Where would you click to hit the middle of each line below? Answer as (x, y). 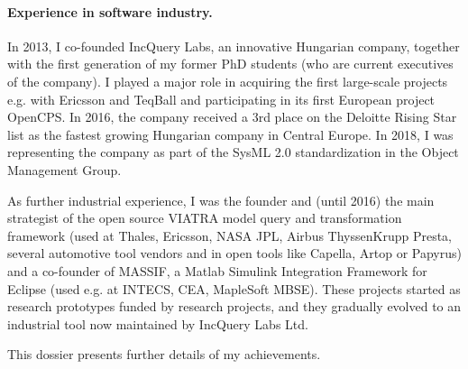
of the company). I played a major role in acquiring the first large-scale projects (228, 81)
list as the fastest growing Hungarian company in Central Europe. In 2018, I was (230, 134)
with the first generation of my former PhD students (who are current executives (230, 64)
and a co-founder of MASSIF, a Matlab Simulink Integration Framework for (217, 270)
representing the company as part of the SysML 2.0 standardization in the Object (233, 152)
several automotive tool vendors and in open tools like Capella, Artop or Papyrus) (234, 253)
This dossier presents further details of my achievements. (164, 354)
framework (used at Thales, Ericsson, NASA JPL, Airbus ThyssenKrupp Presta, (230, 235)
